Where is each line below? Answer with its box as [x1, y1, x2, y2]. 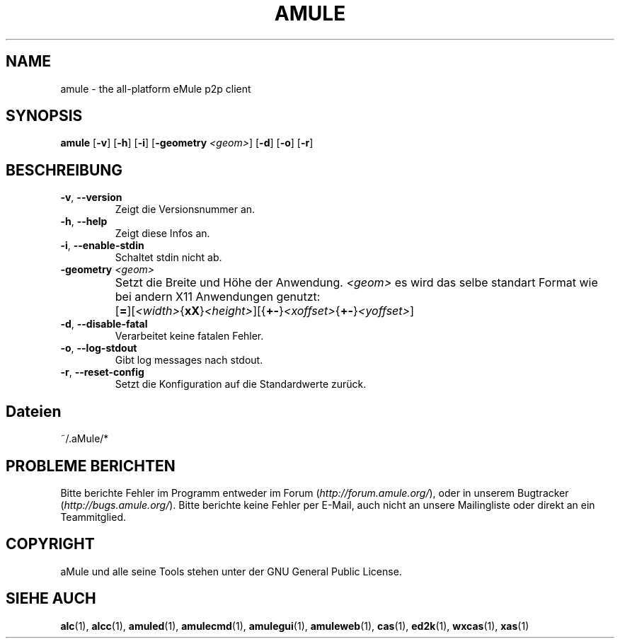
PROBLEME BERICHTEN [6, 456, 176, 475]
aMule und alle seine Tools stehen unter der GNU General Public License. [60, 565, 402, 577]
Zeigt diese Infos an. [115, 227, 210, 240]
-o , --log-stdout [60, 342, 137, 355]
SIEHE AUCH [6, 590, 96, 608]
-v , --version [60, 191, 122, 204]
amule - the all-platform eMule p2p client [60, 82, 251, 95]
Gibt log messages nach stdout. [115, 354, 263, 367]
